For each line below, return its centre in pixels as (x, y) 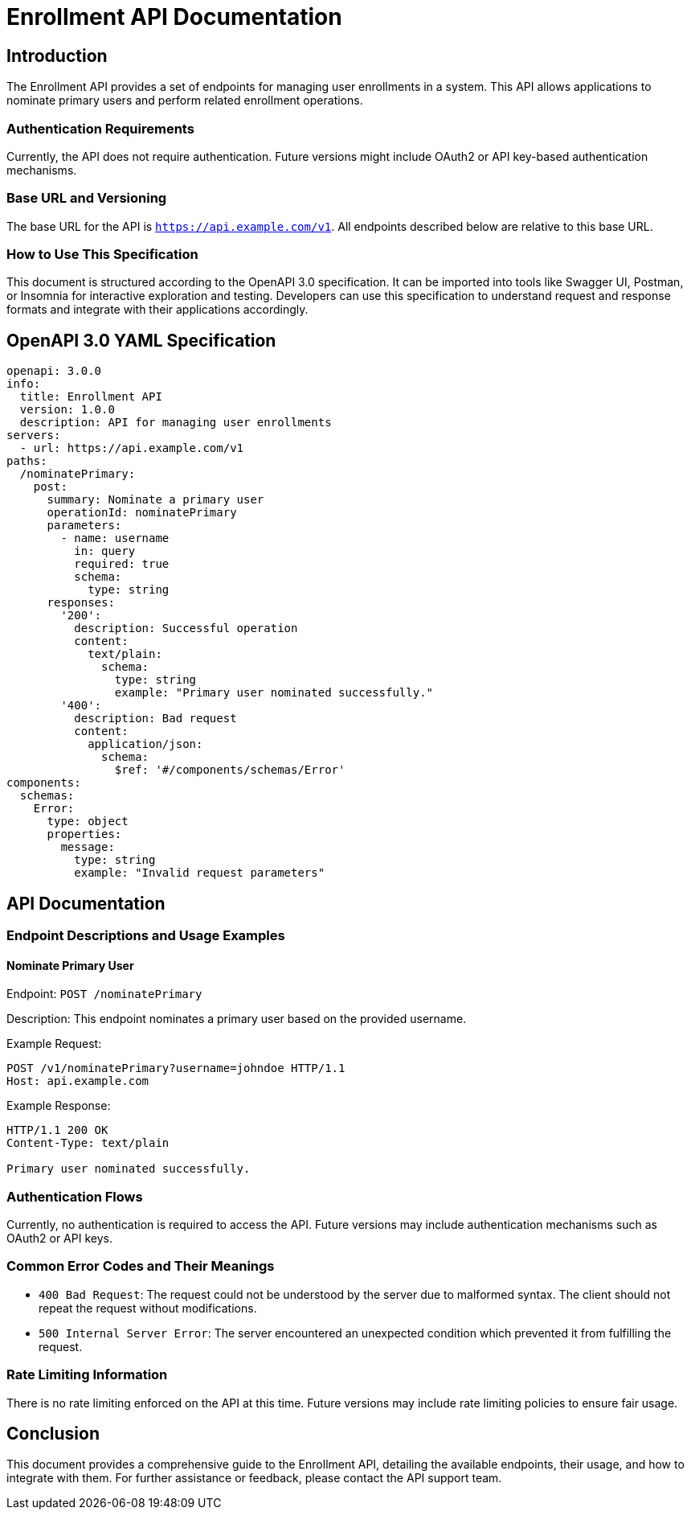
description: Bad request (155, 719)
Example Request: (54, 1044)
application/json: (145, 744)
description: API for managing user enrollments (176, 423)
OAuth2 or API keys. (59, 1239)
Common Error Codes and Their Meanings (141, 1266)
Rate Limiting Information (87, 1375)
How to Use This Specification (102, 255)
